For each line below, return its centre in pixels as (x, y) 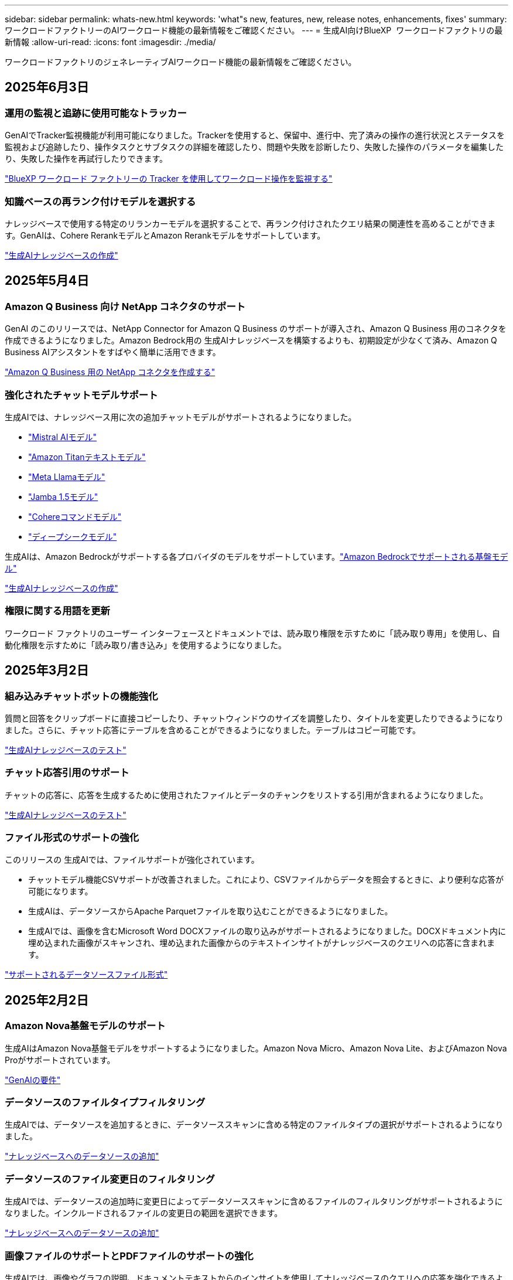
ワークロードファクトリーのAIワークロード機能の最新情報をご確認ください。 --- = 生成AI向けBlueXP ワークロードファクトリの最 (254, 30)
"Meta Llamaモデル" (67, 476)
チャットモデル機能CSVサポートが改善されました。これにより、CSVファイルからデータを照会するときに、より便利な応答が (266, 880)
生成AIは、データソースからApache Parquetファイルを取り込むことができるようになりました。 (211, 911)
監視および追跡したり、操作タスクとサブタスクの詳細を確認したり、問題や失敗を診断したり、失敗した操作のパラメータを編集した (254, 147)
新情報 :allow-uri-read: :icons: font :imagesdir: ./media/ (110, 42)
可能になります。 (61, 891)
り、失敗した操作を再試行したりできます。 (86, 159)
